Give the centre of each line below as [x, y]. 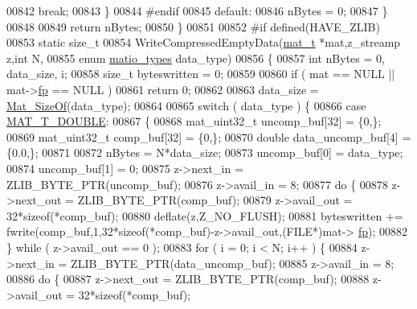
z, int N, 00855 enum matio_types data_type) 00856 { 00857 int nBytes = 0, [196, 58]
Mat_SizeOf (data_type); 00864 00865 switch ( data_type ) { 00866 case [186, 105]
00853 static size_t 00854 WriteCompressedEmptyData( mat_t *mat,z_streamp [204, 42]
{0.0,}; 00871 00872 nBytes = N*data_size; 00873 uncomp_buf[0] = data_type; [205, 152]
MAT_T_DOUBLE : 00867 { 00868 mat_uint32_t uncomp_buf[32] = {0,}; [194, 121]
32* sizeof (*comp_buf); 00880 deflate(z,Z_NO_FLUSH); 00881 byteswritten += [205, 215]
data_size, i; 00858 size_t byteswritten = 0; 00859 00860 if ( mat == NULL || [201, 74]
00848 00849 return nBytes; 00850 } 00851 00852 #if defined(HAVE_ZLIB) [193, 26]
